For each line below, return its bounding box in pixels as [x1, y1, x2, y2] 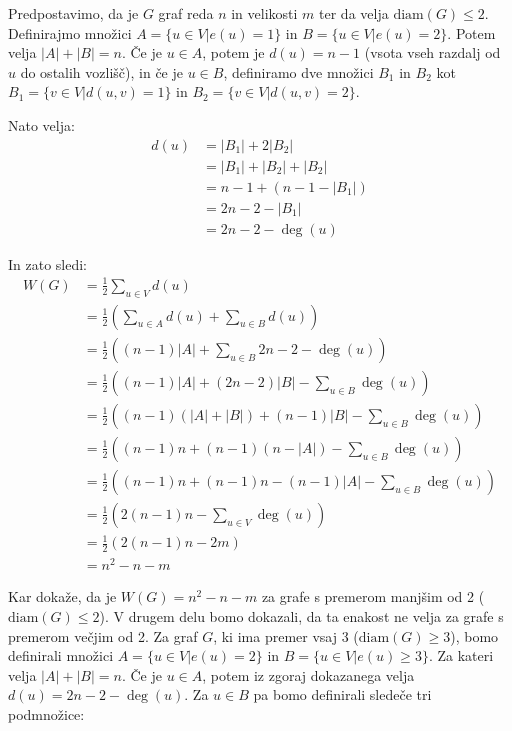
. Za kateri [428, 645, 494, 666]
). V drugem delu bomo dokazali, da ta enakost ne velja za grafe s [99, 605, 504, 626]
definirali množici [8, 645, 114, 666]
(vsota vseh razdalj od [364, 42, 501, 63]
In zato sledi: [8, 253, 88, 274]
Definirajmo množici [8, 22, 132, 43]
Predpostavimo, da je [8, 3, 139, 23]
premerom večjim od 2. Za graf [8, 625, 198, 646]
